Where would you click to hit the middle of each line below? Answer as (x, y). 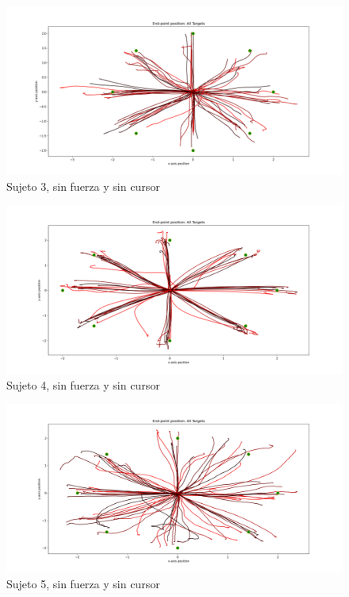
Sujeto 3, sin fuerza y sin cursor (83, 186)
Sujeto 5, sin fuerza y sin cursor (83, 583)
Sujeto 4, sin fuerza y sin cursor (83, 384)
